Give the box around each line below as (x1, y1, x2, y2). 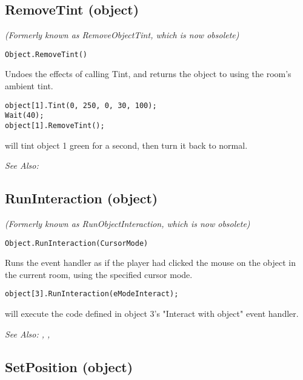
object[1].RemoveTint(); (5, 121, 105, 130)
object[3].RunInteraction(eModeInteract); (5, 290, 179, 299)
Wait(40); (5, 111, 44, 120)
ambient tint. (5, 80, 53, 92)
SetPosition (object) (5, 357, 133, 376)
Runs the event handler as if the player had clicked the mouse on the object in (5, 256, 296, 269)
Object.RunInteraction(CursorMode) (5, 239, 148, 248)
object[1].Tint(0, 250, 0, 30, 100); (5, 101, 157, 110)
